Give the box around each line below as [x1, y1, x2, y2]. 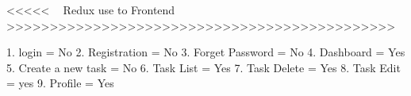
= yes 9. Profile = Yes [6, 75, 114, 91]
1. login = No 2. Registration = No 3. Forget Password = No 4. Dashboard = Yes [6, 44, 405, 60]
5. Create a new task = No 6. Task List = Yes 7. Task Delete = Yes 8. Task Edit [6, 59, 401, 75]
